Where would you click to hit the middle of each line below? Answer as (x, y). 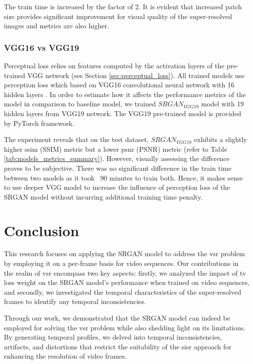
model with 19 (223, 104)
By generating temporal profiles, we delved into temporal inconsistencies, (113, 337)
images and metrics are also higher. (57, 26)
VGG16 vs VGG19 (42, 47)
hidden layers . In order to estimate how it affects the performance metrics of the (125, 94)
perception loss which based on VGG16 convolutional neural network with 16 (119, 85)
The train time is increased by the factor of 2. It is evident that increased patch (123, 6)
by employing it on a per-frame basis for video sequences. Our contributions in (121, 263)
